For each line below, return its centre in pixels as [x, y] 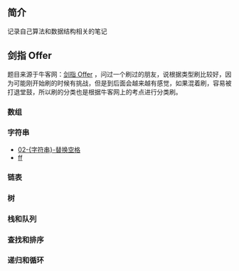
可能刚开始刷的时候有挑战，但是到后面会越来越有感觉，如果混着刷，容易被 [122, 83]
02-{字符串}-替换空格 [49, 149]
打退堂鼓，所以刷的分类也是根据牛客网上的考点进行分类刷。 [95, 92]
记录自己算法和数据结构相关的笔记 [57, 31]
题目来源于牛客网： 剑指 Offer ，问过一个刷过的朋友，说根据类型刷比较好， [116, 74]
